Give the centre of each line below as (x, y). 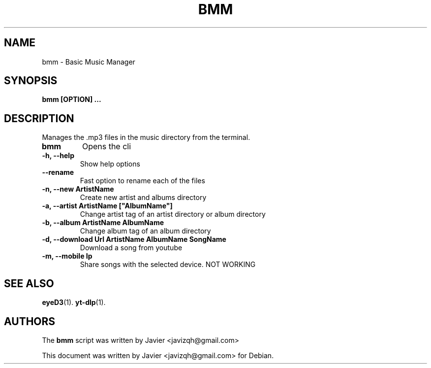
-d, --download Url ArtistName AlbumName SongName (134, 239)
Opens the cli (107, 147)
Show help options (110, 164)
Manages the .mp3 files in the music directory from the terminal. (146, 137)
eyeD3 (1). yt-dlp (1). (74, 302)
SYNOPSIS (31, 81)
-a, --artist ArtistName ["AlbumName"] (107, 206)
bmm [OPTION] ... (72, 100)
